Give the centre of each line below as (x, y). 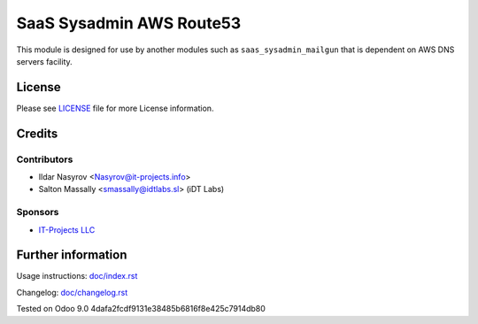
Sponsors (38, 212)
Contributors (45, 159)
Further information (72, 255)
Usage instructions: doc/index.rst (77, 276)
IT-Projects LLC (67, 229)
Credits (37, 133)
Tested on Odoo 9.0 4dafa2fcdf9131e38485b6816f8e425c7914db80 (141, 309)
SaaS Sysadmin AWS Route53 (129, 23)
